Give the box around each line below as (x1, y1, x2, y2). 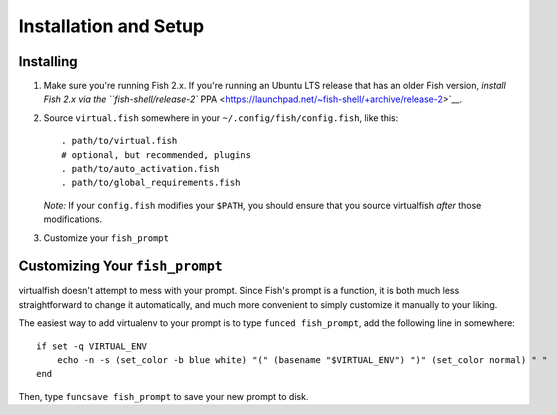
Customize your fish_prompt (43, 231, 170, 244)
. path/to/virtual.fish (61, 135, 178, 147)
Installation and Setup (18, 15, 205, 37)
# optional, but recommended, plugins (61, 149, 252, 160)
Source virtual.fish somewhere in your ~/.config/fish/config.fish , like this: (43, 111, 399, 124)
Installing (18, 53, 79, 70)
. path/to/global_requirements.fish (61, 177, 241, 189)
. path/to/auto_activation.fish (61, 163, 220, 175)
